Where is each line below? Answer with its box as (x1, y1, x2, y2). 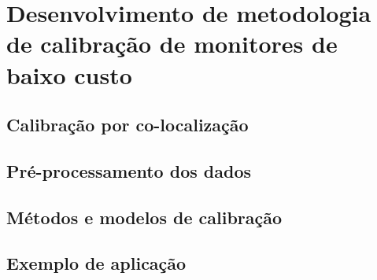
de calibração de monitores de (6, 28, 338, 60)
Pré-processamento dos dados (6, 158, 251, 182)
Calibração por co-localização (6, 112, 249, 137)
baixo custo (6, 58, 132, 90)
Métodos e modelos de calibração (6, 204, 283, 229)
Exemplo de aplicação (6, 251, 187, 275)
